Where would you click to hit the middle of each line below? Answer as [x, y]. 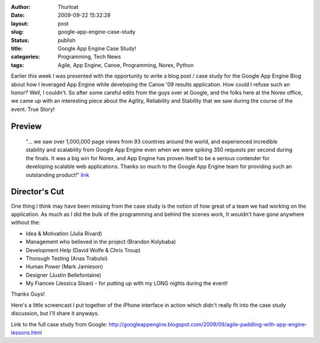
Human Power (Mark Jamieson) [65, 266]
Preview [26, 126]
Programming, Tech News [89, 57]
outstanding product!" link [57, 174]
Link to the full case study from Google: [59, 324]
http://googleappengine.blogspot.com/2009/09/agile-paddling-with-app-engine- [208, 324]
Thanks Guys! [28, 294]
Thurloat [68, 7]
